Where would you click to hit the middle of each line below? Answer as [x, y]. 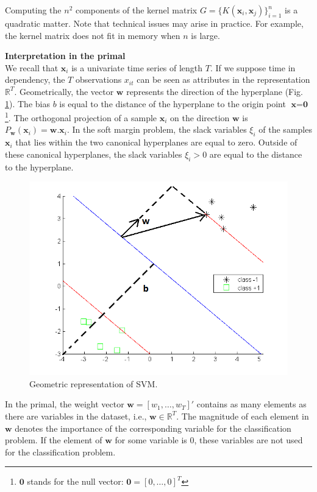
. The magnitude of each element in [243, 416]
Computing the [33, 10]
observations [98, 79]
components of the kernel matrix [136, 10]
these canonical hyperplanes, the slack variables [94, 154]
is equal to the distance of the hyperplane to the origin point [173, 103]
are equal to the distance [256, 154]
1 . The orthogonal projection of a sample [81, 117]
